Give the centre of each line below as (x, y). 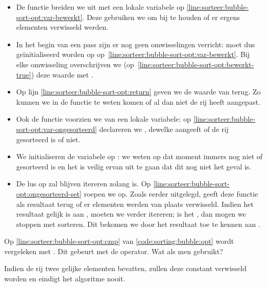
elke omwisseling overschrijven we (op (75, 64)
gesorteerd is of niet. (48, 139)
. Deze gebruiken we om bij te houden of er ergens (161, 17)
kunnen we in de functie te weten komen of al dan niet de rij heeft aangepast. (138, 101)
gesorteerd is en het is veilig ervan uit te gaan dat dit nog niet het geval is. (134, 166)
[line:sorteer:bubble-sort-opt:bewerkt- (196, 64)
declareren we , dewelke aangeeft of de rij (164, 129)
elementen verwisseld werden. (62, 27)
